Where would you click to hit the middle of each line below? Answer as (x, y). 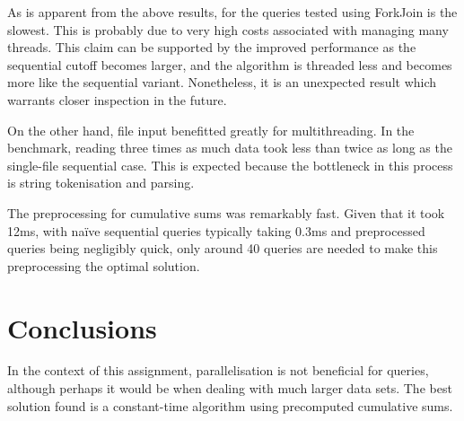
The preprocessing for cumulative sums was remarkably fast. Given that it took (226, 212)
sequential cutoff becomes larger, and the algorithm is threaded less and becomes (230, 64)
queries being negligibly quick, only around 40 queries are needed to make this (223, 248)
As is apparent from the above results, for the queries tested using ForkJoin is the (232, 12)
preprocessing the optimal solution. (104, 265)
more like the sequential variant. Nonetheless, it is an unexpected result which (222, 82)
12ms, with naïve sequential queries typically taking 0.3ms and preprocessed (216, 230)
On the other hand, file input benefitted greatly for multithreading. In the (211, 130)
